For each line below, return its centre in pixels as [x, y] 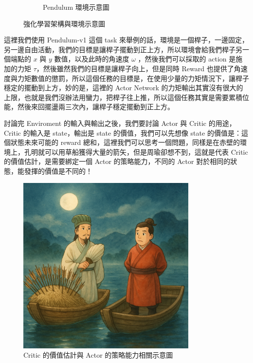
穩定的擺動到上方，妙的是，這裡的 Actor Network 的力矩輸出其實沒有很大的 [124, 88]
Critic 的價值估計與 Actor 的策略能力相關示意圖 [98, 355]
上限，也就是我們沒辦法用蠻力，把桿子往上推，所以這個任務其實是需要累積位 [126, 97]
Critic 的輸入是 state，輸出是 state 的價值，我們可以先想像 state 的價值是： [123, 132]
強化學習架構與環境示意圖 [64, 23]
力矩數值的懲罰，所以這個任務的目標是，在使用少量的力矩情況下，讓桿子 [133, 78]
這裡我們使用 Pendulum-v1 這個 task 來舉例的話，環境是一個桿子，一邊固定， [126, 40]
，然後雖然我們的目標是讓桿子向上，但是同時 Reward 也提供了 [135, 68]
